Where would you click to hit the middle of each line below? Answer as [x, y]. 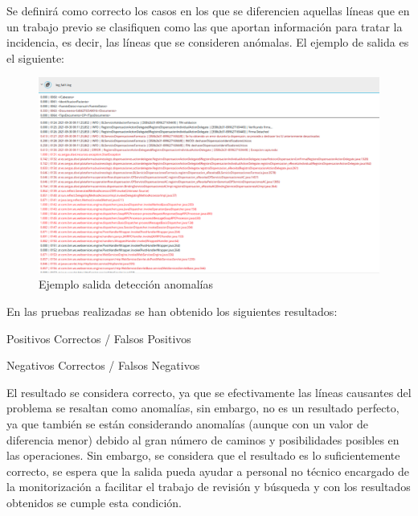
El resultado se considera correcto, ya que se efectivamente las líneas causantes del [209, 392]
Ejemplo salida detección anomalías [126, 284]
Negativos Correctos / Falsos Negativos [103, 365]
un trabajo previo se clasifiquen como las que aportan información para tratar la [205, 26]
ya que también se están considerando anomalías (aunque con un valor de [187, 424]
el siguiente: [36, 57]
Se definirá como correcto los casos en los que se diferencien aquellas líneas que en [208, 10]
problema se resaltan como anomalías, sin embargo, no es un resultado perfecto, [203, 408]
